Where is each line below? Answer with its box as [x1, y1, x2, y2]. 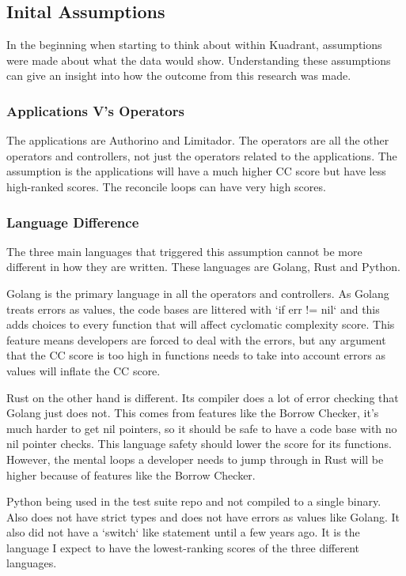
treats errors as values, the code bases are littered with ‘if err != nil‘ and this [6, 300, 380, 317]
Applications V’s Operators [6, 100, 184, 120]
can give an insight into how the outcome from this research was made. [6, 67, 351, 84]
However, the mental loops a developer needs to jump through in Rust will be [6, 450, 384, 467]
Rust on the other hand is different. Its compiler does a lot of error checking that [6, 389, 399, 405]
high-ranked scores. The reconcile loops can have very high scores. [6, 178, 326, 194]
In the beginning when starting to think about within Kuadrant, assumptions [6, 36, 382, 53]
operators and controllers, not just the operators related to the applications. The [6, 147, 397, 164]
